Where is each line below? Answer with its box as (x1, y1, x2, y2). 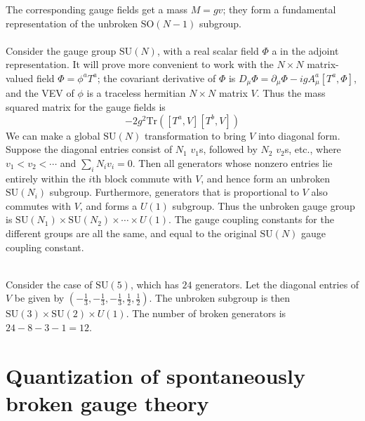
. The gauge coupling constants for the (168, 212, 334, 227)
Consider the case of (6, 276, 93, 291)
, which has (130, 276, 179, 291)
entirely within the (6, 171, 86, 185)
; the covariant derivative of (97, 70, 216, 85)
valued (6, 70, 34, 85)
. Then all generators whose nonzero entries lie (132, 155, 333, 170)
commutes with (6, 198, 72, 213)
